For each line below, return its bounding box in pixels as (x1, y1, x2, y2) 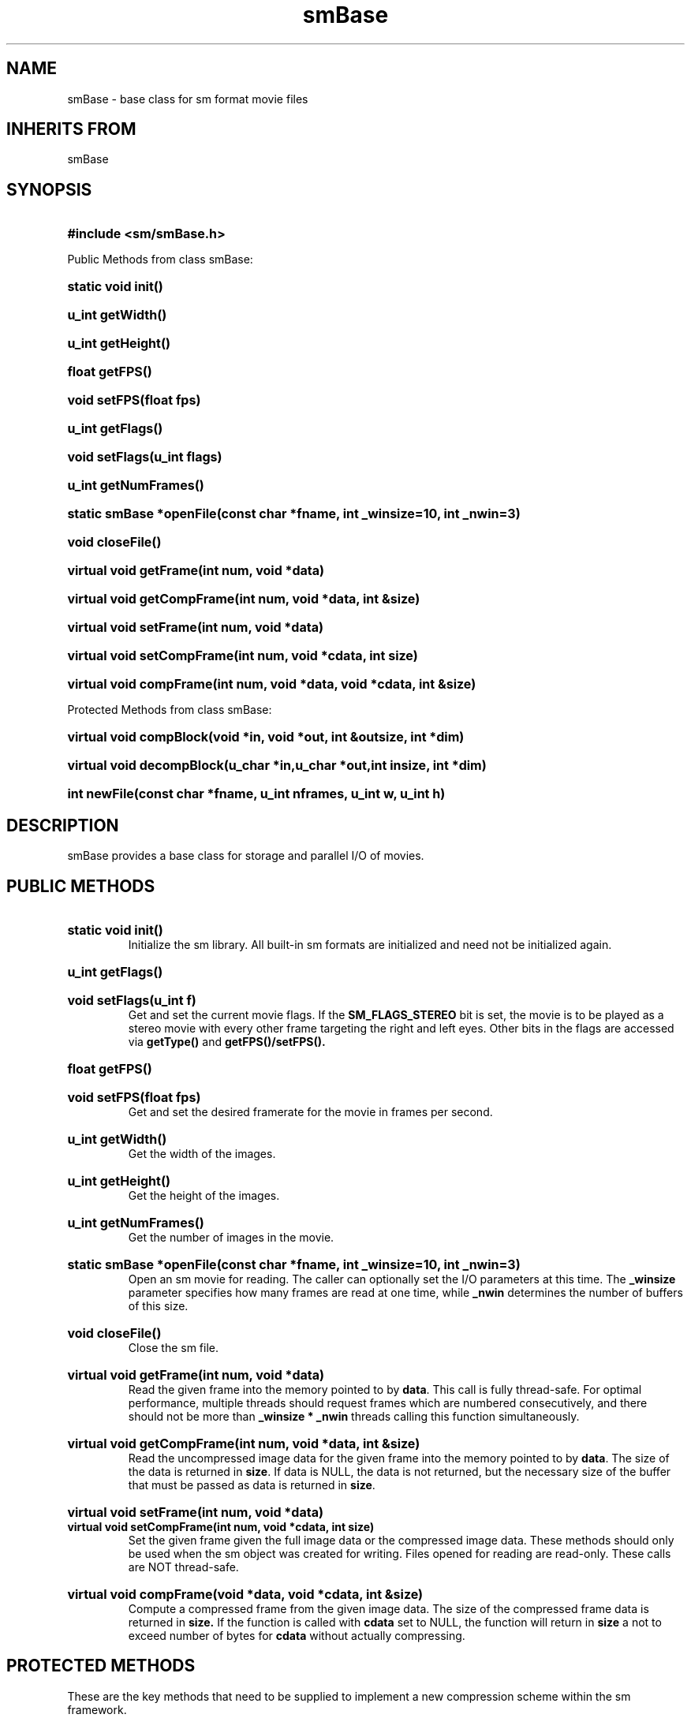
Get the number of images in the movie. (128, 1230, 334, 1244)
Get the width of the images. (128, 1146, 276, 1160)
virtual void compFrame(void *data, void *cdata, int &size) (67, 1585, 424, 1602)
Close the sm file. (128, 1340, 219, 1354)
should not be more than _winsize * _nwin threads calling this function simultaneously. (128, 1409, 580, 1423)
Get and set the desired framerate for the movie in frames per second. (128, 1104, 493, 1119)
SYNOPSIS (6, 179, 92, 200)
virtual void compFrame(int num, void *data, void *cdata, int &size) (67, 676, 476, 693)
